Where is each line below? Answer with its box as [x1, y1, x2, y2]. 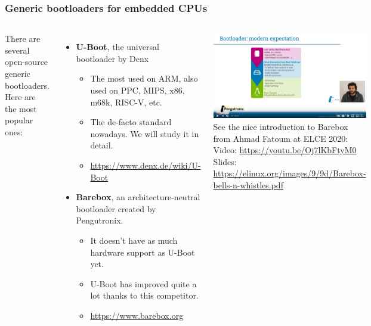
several [5, 44, 30, 56]
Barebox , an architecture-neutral [76, 191, 200, 203]
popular [5, 114, 33, 126]
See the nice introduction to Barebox [213, 120, 348, 133]
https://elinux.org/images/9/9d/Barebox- [213, 167, 366, 179]
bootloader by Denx [76, 52, 149, 64]
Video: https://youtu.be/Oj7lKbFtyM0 [213, 144, 357, 156]
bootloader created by [76, 202, 156, 215]
